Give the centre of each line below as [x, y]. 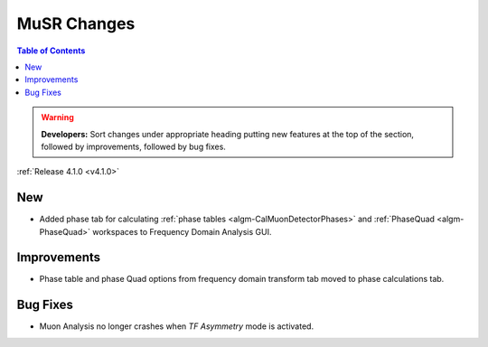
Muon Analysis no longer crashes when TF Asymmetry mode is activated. [177, 326]
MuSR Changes [76, 23]
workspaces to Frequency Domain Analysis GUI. [182, 231]
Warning [57, 117]
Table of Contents [51, 51]
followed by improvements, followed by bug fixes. [133, 146]
